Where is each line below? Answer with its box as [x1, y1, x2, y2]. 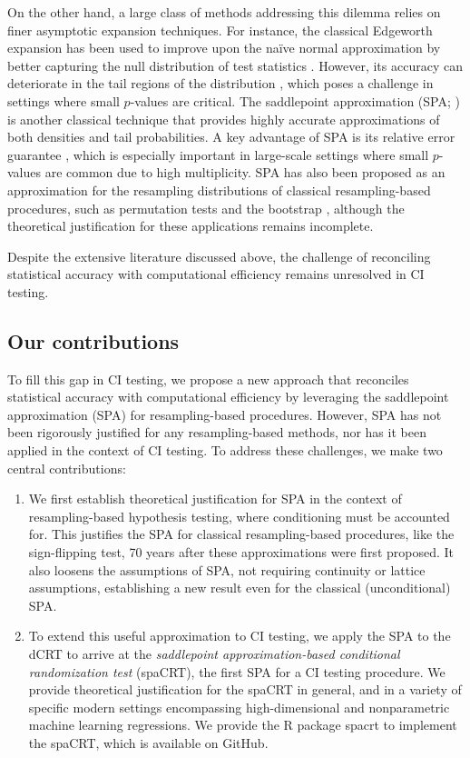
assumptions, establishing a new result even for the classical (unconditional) [28, 578, 451, 597]
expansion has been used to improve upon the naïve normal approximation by [7, 38, 441, 57]
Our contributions [7, 326, 180, 354]
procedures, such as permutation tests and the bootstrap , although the [7, 198, 405, 217]
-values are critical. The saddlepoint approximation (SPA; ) [130, 91, 460, 110]
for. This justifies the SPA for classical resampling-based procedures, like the [28, 524, 455, 544]
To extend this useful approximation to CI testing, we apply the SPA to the [28, 626, 451, 645]
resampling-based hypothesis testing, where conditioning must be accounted [28, 506, 450, 525]
